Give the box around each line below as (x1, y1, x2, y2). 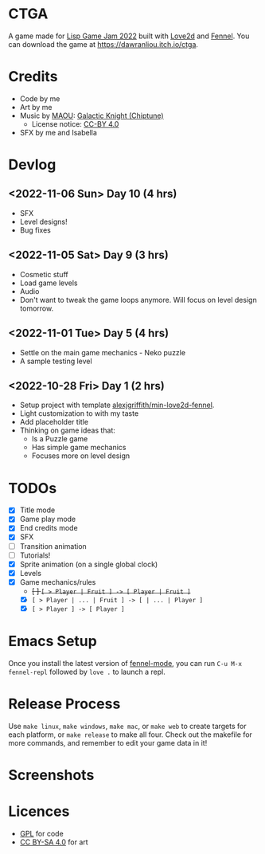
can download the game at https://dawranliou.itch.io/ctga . (8, 39, 199, 49)
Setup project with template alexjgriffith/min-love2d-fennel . (19, 400, 215, 410)
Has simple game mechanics (31, 443, 127, 452)
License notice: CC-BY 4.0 (31, 119, 119, 128)
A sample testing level (19, 356, 93, 366)
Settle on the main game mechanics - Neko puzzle (19, 347, 185, 357)
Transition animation (19, 541, 88, 550)
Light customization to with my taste (19, 409, 139, 418)
